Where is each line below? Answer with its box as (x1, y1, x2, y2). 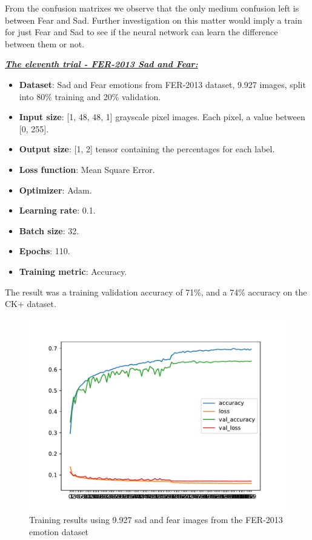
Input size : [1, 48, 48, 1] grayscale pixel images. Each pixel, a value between (19, 110, 305, 123)
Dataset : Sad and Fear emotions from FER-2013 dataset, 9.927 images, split (19, 78, 306, 90)
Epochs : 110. (19, 245, 70, 257)
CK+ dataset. (5, 297, 56, 310)
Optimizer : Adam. (19, 183, 92, 196)
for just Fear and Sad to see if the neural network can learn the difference (5, 25, 278, 38)
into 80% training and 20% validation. (19, 90, 161, 103)
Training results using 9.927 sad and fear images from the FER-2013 (29, 513, 283, 526)
